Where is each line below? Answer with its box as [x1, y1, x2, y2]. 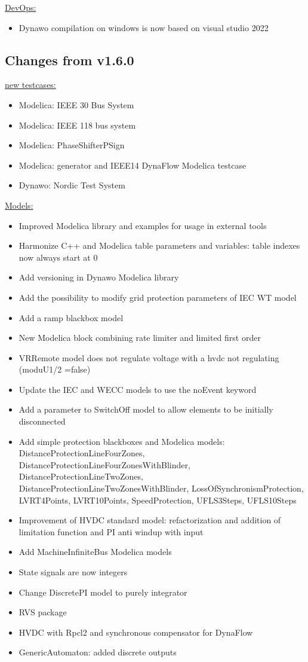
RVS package [19, 606, 67, 618]
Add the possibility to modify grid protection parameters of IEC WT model [19, 291, 297, 303]
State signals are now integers [19, 566, 128, 578]
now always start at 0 [19, 251, 98, 263]
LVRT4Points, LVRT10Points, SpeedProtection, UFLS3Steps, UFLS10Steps [19, 493, 297, 506]
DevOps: [5, 1, 36, 13]
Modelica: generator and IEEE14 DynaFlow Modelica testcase [19, 158, 247, 171]
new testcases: [5, 78, 56, 91]
